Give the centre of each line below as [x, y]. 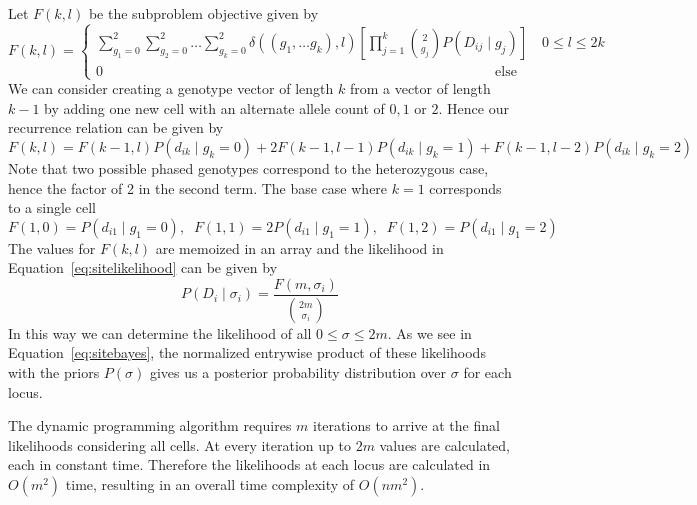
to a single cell [52, 207]
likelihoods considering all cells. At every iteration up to [179, 444]
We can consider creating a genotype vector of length [171, 88]
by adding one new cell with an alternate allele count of [214, 107]
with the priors [54, 372]
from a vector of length [420, 88]
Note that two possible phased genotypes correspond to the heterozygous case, [248, 167]
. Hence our [473, 107]
